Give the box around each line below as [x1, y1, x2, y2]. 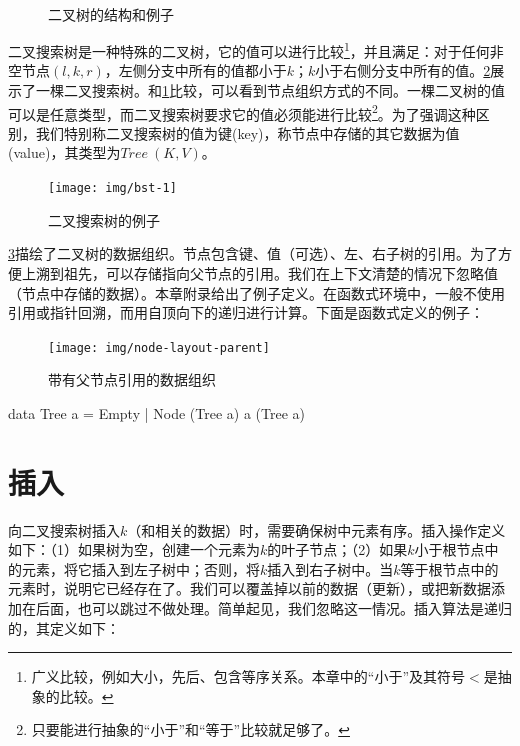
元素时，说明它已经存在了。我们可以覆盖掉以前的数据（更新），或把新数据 [8, 578, 491, 599]
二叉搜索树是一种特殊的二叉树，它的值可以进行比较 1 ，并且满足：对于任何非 [8, 38, 504, 61]
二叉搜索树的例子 [48, 209, 160, 230]
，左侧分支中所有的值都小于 [104, 60, 287, 81]
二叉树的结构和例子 [48, 3, 174, 24]
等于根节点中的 [400, 558, 499, 579]
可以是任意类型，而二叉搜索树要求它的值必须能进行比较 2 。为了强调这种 [8, 100, 476, 124]
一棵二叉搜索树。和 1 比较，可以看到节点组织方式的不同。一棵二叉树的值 [35, 80, 505, 101]
